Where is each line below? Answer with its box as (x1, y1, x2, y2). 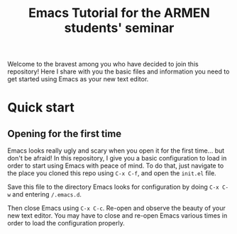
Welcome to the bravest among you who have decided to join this (7, 60, 199, 69)
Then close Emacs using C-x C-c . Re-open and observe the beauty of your (7, 204, 226, 213)
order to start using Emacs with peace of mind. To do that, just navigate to (7, 161, 224, 170)
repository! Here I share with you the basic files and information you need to (7, 67, 230, 76)
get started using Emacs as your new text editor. (7, 75, 149, 83)
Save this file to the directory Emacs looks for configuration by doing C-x (7, 182, 219, 192)
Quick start (7, 100, 75, 116)
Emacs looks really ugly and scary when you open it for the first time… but (7, 146, 225, 155)
